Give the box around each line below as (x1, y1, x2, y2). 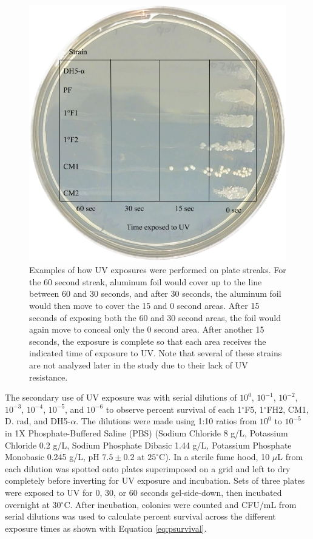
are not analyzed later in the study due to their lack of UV (29, 359, 248, 371)
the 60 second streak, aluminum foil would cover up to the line (29, 275, 262, 288)
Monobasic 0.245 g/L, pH (5, 450, 99, 463)
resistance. (29, 370, 68, 383)
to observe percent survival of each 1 (106, 402, 242, 415)
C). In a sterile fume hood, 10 (159, 450, 270, 463)
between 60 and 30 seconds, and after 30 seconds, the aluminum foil (29, 287, 281, 300)
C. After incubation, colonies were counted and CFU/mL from (64, 498, 297, 510)
